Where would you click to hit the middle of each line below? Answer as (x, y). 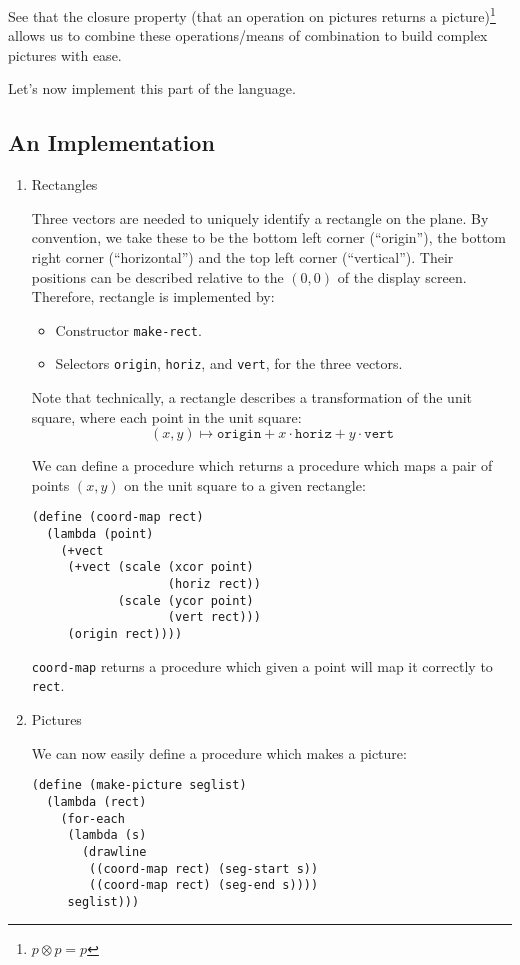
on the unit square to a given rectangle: (245, 484)
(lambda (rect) (96, 801)
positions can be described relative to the (157, 276)
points (50, 484)
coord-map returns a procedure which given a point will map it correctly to (262, 665)
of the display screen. (402, 276)
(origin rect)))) (125, 634)
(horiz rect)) (214, 584)
